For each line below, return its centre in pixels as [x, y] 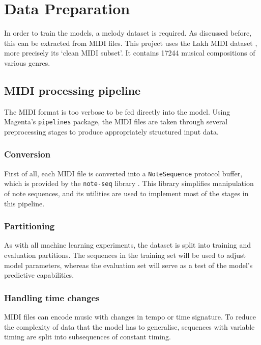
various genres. [27, 62]
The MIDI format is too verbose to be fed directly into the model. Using [117, 111]
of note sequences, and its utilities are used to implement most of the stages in [126, 193]
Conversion [27, 154]
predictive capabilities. [39, 275]
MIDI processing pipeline [72, 90]
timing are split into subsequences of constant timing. [88, 337]
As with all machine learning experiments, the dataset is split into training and [128, 245]
